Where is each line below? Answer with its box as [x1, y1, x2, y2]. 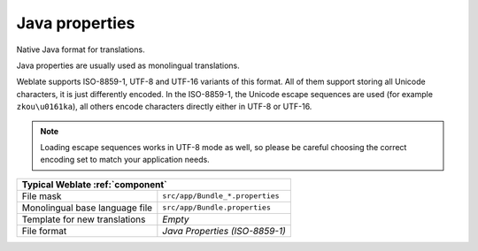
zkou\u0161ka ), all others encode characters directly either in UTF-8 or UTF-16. [16, 102, 312, 112]
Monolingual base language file [21, 202, 153, 214]
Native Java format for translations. [16, 44, 145, 55]
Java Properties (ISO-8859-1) [162, 224, 287, 237]
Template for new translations [21, 213, 146, 225]
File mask [21, 190, 62, 202]
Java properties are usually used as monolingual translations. [16, 60, 241, 71]
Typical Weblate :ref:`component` [21, 178, 167, 190]
